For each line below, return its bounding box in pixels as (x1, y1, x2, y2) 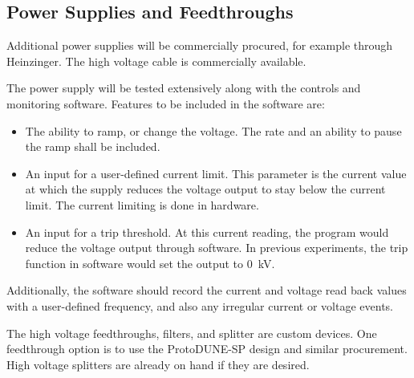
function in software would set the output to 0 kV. (25, 254, 275, 271)
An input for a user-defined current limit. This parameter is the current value (25, 165, 407, 181)
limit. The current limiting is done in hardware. (25, 196, 259, 213)
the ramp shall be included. (25, 138, 160, 155)
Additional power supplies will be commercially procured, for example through (6, 37, 393, 54)
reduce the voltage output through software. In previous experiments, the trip (25, 239, 408, 256)
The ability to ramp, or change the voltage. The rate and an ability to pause (25, 122, 402, 139)
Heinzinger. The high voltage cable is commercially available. (6, 52, 306, 69)
